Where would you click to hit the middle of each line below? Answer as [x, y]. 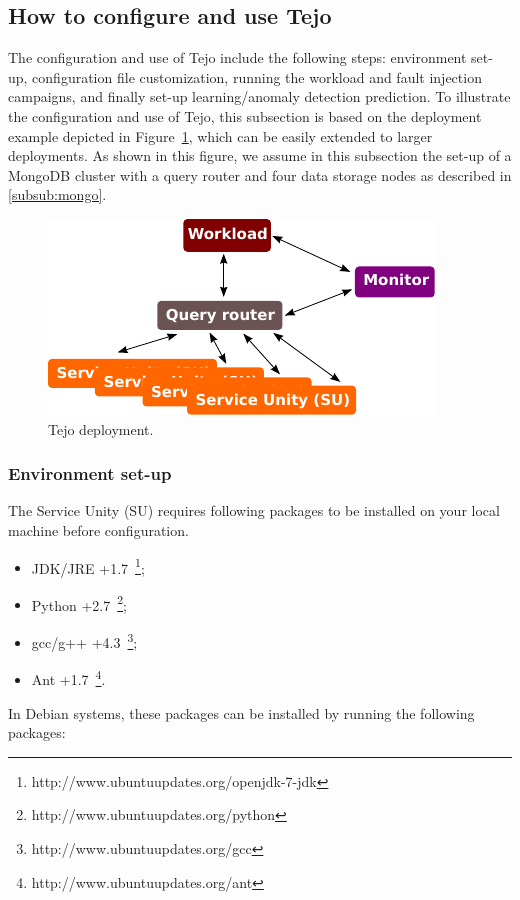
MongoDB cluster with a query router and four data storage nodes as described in [260, 174]
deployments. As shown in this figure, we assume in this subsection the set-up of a [260, 155]
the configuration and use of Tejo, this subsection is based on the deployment [245, 115]
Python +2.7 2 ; [79, 603]
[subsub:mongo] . [57, 194]
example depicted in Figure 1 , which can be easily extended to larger [220, 135]
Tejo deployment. [101, 428]
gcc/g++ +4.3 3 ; [84, 640]
